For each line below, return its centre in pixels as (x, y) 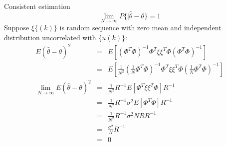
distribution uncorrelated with (50, 37)
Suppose (17, 28)
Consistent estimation (37, 6)
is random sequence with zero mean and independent (140, 28)
